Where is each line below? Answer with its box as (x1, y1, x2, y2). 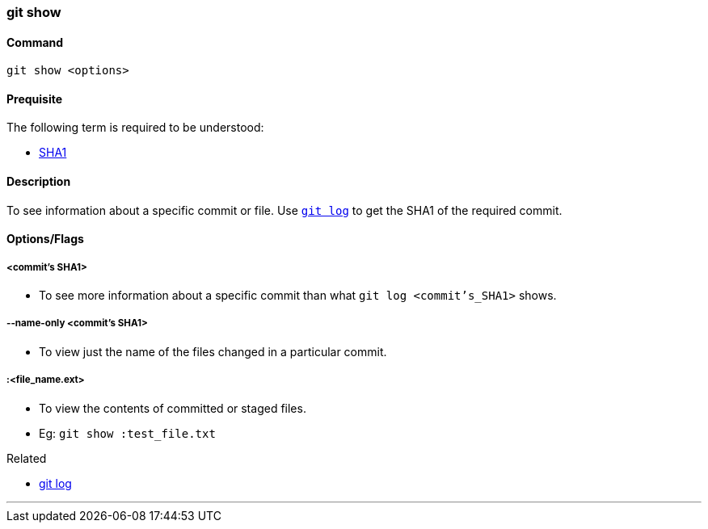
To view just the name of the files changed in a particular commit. (39, 344, 387, 359)
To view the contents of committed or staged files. (39, 401, 306, 415)
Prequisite (6, 91, 63, 106)
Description (6, 174, 71, 189)
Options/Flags (6, 232, 84, 246)
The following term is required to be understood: (6, 120, 264, 135)
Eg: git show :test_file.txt (39, 426, 216, 440)
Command (6, 35, 64, 49)
